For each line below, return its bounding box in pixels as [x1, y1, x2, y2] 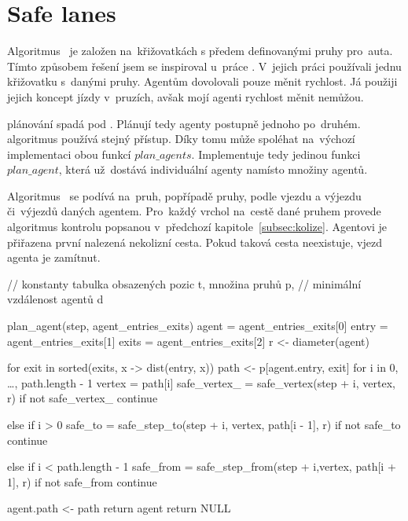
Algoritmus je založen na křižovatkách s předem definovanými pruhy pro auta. [7, 42, 393, 59]
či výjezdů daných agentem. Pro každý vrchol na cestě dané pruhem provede [7, 203, 381, 219]
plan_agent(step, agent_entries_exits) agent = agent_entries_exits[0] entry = [7, 317, 388, 334]
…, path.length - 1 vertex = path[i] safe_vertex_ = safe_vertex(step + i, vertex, [7, 374, 395, 391]
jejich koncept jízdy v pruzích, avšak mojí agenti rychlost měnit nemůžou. [7, 88, 364, 105]
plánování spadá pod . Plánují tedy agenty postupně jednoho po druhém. [7, 115, 361, 131]
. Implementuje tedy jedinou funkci [191, 145, 361, 162]
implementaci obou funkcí [7, 145, 131, 162]
